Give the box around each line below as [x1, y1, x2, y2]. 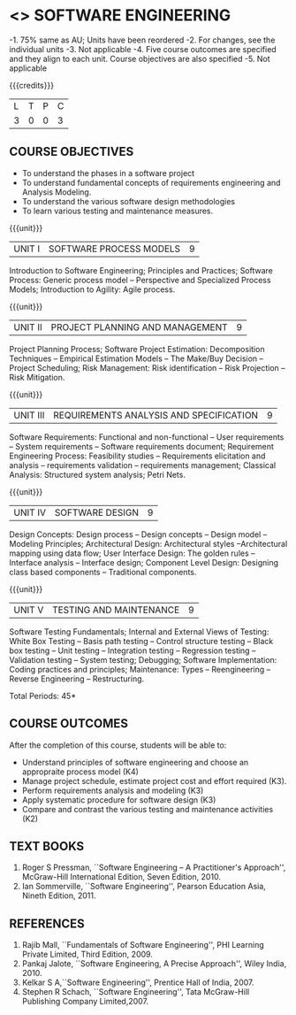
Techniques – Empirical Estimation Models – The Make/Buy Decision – [9, 353, 263, 364]
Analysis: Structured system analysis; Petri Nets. [9, 469, 186, 480]
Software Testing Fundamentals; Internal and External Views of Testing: [9, 626, 269, 637]
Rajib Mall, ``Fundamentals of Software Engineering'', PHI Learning [21, 940, 264, 950]
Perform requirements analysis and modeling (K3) [21, 785, 204, 796]
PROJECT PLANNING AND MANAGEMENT [50, 320, 228, 333]
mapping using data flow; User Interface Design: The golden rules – [9, 548, 255, 558]
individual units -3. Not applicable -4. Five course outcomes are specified [9, 43, 277, 54]
